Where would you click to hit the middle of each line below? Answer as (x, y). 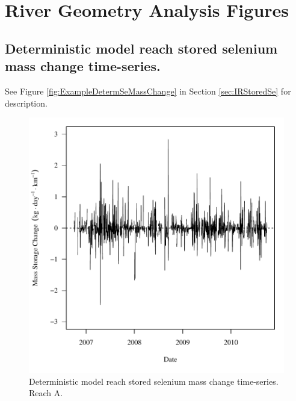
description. (26, 103)
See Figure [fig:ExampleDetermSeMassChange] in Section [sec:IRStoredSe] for (148, 91)
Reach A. (46, 393)
